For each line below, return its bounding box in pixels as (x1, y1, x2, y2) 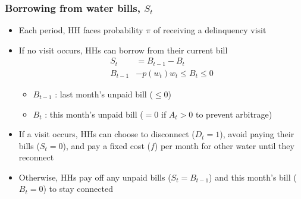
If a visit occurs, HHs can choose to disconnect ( (18, 128, 195, 140)
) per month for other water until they (154, 139, 294, 151)
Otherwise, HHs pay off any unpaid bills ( (18, 170, 171, 183)
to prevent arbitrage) (196, 108, 272, 120)
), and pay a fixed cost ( (62, 139, 150, 151)
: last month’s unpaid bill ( (55, 87, 153, 100)
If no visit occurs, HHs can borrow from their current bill (18, 43, 228, 56)
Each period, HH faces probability (18, 24, 143, 36)
